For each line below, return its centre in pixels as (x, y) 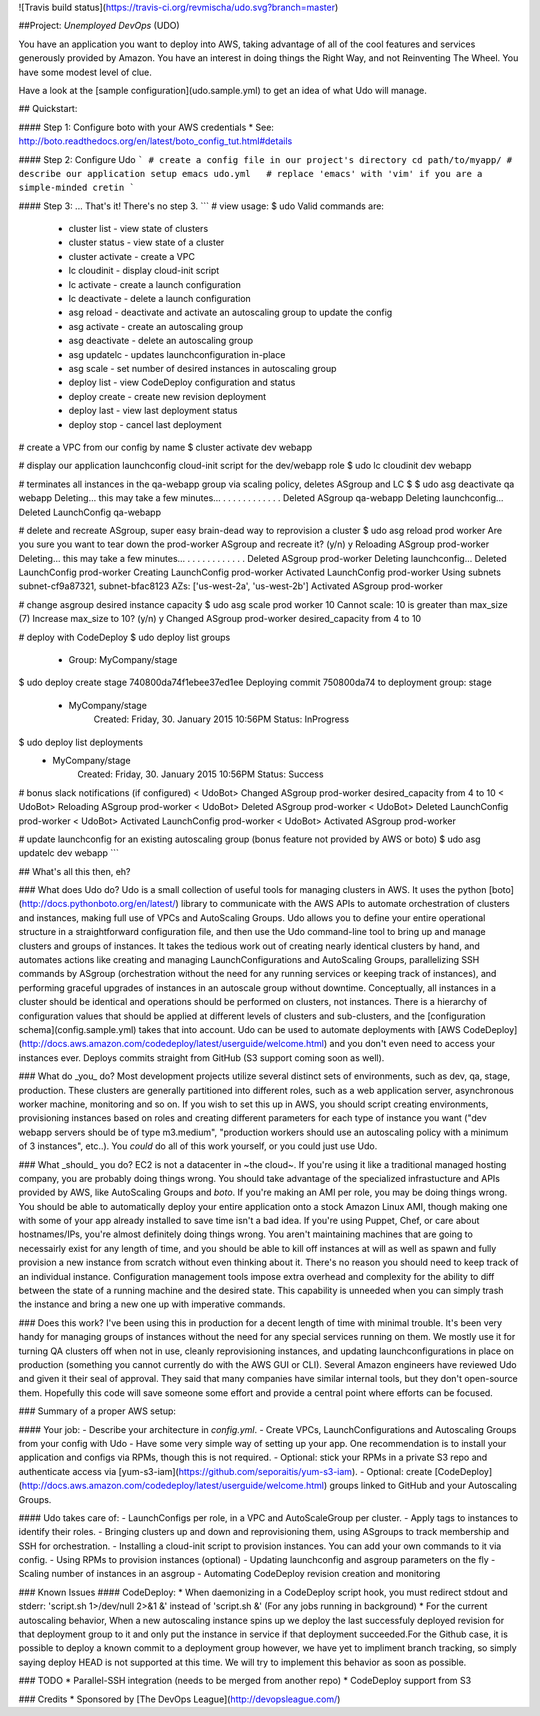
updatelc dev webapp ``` (69, 853)
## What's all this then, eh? (74, 871)
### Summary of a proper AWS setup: (97, 1411)
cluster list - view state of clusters (138, 229)
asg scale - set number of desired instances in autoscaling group (202, 368)
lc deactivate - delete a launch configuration (160, 299)
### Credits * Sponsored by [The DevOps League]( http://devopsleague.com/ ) (179, 1699)
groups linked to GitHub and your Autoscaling (423, 1486)
